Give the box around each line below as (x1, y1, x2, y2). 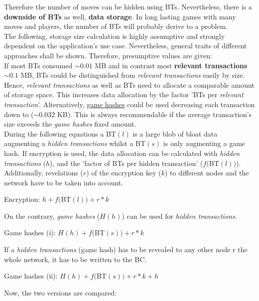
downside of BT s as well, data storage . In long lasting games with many (4, 11, 236, 21)
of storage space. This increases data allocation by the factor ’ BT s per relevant (4, 89, 244, 100)
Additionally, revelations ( (4, 167, 83, 178)
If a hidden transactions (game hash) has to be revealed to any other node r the (4, 244, 248, 255)
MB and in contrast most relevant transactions (95, 60, 248, 70)
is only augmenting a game (163, 138, 246, 149)
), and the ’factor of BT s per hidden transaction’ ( (50, 157, 203, 168)
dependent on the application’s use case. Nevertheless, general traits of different (4, 40, 247, 51)
